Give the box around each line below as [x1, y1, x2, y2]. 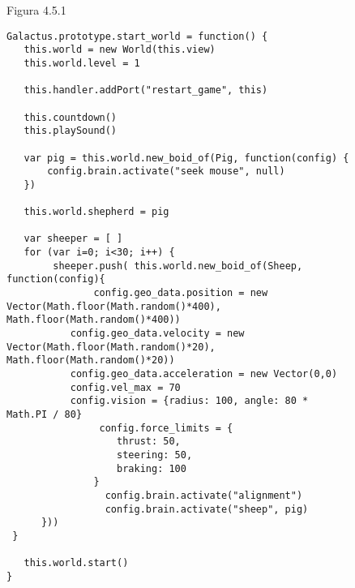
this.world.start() [24, 557, 129, 569]
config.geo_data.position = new [93, 287, 268, 299]
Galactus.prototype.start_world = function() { [6, 30, 268, 42]
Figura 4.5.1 [6, 2, 66, 18]
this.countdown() [24, 111, 118, 123]
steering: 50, [117, 449, 193, 461]
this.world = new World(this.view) [24, 44, 216, 56]
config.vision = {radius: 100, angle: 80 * [70, 395, 309, 407]
